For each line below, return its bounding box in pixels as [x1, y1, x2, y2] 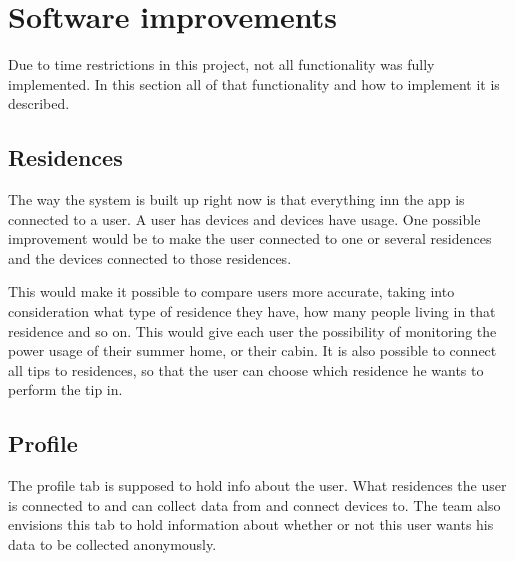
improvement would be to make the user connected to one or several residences [8, 228, 492, 249]
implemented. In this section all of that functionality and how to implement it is [8, 73, 500, 94]
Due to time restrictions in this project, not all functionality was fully [8, 54, 435, 75]
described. [8, 93, 70, 114]
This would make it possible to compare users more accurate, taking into [8, 281, 455, 302]
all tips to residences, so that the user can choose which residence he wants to [8, 359, 484, 380]
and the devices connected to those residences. [8, 247, 292, 268]
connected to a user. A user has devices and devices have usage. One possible [8, 208, 481, 229]
